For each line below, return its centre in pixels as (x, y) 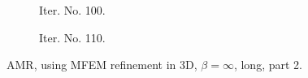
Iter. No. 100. (72, 10)
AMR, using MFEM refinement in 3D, (102, 65)
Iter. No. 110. (72, 37)
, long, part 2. (268, 65)
